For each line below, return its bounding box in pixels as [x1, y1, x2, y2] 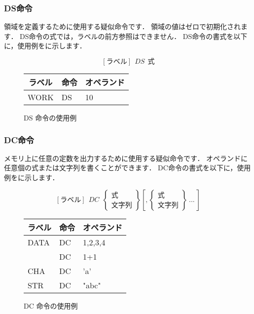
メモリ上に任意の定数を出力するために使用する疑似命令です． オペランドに [4, 153, 248, 163]
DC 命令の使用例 [24, 300, 78, 311]
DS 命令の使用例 [24, 113, 77, 122]
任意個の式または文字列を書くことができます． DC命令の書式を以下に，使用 [4, 162, 251, 173]
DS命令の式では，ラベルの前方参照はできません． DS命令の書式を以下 [20, 31, 248, 41]
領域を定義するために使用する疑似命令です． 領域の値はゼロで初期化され [4, 21, 241, 32]
